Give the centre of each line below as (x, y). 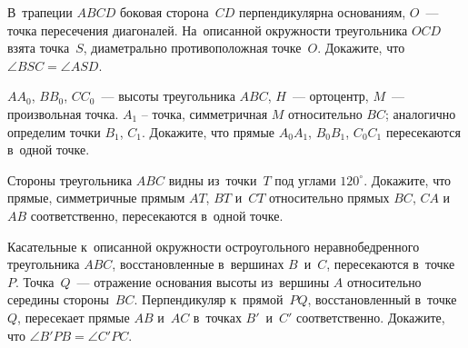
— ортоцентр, (330, 96)
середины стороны (58, 299)
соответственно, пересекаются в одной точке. (157, 215)
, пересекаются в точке (391, 264)
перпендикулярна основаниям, (323, 12)
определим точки (54, 131)
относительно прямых (329, 198)
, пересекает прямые (74, 317)
